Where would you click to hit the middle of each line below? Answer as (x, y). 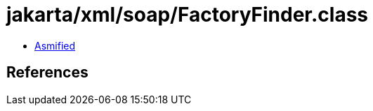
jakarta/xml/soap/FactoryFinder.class (188, 15)
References (47, 73)
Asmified (55, 45)
